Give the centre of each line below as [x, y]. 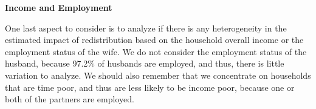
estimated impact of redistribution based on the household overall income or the [154, 40]
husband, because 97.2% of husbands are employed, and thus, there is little [145, 63]
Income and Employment [59, 7]
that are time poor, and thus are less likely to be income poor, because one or [150, 87]
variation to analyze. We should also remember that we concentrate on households [158, 75]
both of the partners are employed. [70, 99]
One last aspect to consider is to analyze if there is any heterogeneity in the [146, 28]
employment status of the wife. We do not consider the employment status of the [156, 51]
